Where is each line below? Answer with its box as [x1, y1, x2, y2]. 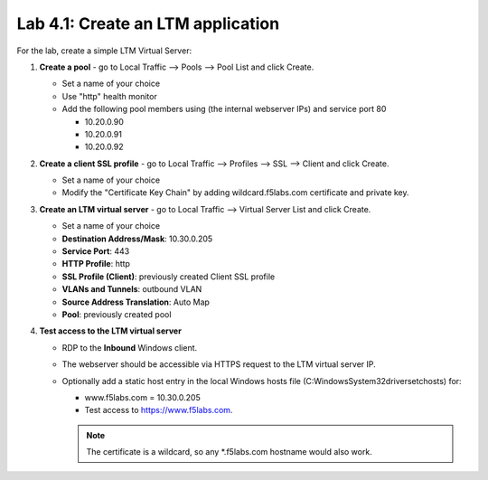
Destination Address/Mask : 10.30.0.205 [61, 233, 213, 244]
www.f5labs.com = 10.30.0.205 [84, 391, 201, 402]
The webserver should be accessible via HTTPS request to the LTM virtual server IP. [61, 359, 377, 370]
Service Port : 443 [61, 246, 130, 257]
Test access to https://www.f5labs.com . [84, 405, 233, 416]
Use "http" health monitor [61, 90, 157, 101]
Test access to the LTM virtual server [39, 325, 183, 336]
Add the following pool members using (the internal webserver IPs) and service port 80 [61, 104, 387, 115]
